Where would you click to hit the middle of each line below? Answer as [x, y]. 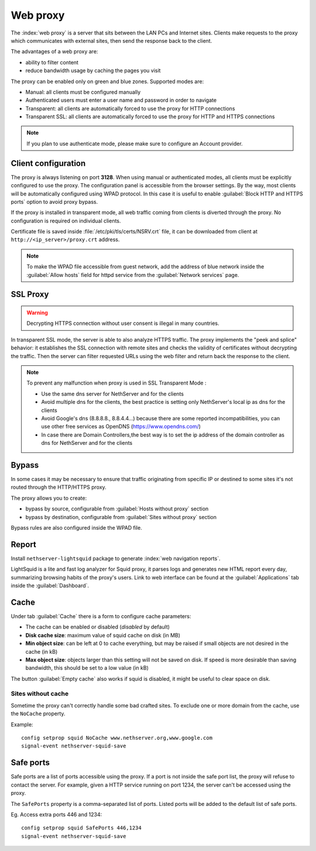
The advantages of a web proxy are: [54, 52]
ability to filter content [52, 62]
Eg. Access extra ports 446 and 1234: [56, 814]
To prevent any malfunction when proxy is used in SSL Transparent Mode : [116, 383]
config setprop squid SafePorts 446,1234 [81, 828]
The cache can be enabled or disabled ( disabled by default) [97, 627]
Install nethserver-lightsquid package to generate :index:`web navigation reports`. [116, 558]
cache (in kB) [42, 651]
